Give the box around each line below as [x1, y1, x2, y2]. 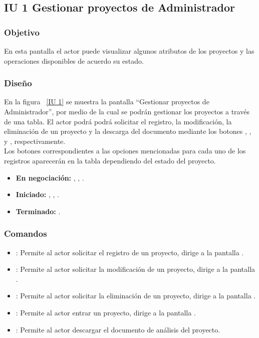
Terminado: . [16, 206, 61, 216]
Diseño [4, 77, 32, 89]
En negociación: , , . [16, 172, 84, 183]
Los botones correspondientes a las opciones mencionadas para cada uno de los [4, 145, 246, 156]
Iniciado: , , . [16, 189, 59, 200]
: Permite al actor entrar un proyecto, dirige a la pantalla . [16, 307, 196, 317]
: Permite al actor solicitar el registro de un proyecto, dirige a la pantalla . [16, 247, 244, 257]
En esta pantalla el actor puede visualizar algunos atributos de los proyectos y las [4, 46, 254, 56]
